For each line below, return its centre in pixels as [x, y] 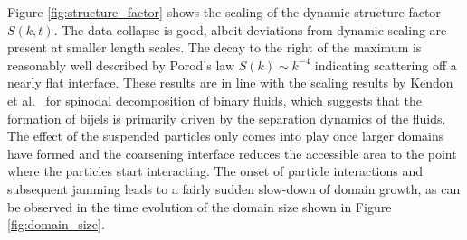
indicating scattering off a [386, 65]
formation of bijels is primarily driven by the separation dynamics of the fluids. [227, 118]
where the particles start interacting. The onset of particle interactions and [215, 171]
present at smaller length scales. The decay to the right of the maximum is [214, 47]
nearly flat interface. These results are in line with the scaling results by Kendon [230, 83]
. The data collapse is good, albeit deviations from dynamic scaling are [250, 29]
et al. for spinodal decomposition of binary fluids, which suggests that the [214, 100]
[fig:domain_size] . [56, 224]
